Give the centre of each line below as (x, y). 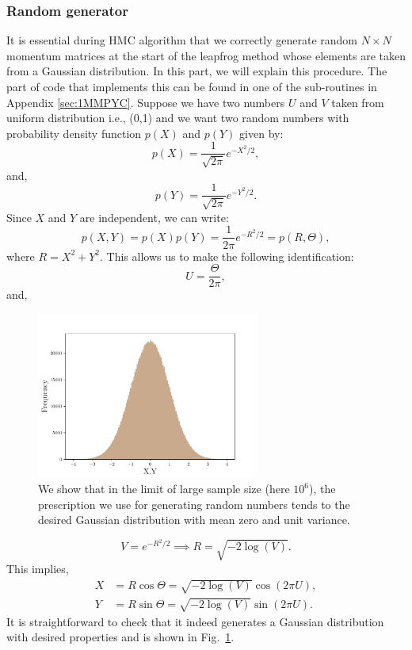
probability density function (74, 133)
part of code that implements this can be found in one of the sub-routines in (192, 86)
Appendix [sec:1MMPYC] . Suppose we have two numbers (146, 102)
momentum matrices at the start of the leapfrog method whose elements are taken (206, 55)
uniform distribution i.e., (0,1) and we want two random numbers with (178, 118)
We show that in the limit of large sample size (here (164, 489)
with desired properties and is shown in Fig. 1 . (120, 637)
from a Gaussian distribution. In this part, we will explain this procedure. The (197, 71)
